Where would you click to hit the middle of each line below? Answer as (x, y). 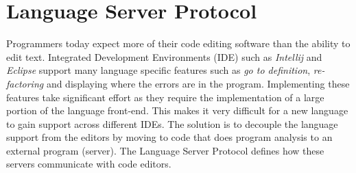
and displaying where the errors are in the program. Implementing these (198, 83)
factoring (25, 83)
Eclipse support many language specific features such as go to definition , (158, 70)
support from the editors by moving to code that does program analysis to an (169, 137)
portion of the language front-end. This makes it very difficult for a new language (177, 110)
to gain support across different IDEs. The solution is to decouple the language (172, 123)
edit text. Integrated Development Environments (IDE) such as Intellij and (164, 56)
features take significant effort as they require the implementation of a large (165, 97)
